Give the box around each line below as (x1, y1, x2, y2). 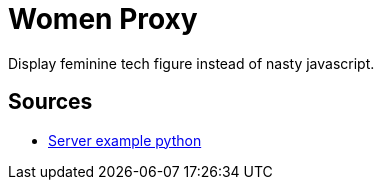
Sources (8, 89, 93, 115)
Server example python (48, 131, 202, 149)
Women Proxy (8, 2, 198, 36)
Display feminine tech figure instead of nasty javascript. (8, 54, 375, 72)
